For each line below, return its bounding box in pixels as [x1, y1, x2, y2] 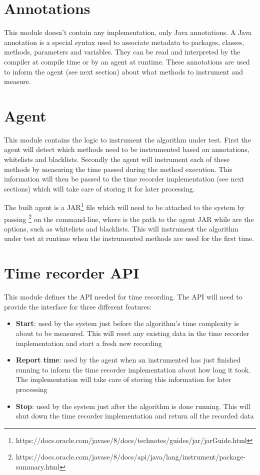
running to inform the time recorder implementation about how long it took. [15, 364, 251, 374]
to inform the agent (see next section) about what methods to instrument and [4, 66, 243, 76]
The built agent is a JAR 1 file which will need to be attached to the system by [4, 200, 245, 212]
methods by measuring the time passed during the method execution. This [4, 163, 232, 174]
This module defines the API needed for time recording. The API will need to [4, 291, 242, 302]
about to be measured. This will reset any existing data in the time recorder [15, 327, 249, 338]
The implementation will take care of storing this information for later [15, 374, 231, 384]
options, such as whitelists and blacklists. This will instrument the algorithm [4, 223, 238, 233]
